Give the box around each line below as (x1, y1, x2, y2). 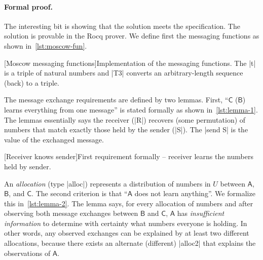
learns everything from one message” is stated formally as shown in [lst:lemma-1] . (4, 104, 258, 115)
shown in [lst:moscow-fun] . (4, 40, 87, 51)
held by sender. (4, 161, 51, 171)
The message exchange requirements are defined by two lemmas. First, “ (4, 94, 229, 105)
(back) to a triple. (4, 77, 59, 88)
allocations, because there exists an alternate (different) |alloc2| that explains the (4, 238, 256, 248)
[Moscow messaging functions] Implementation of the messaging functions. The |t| (4, 57, 256, 68)
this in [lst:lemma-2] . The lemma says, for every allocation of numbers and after (4, 198, 253, 208)
